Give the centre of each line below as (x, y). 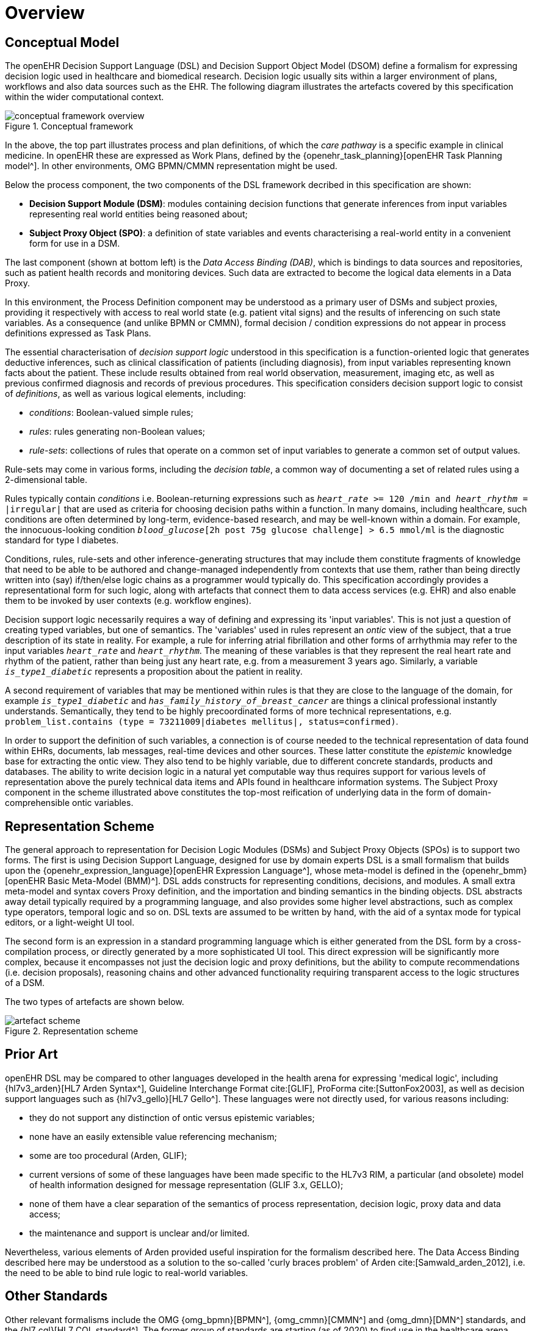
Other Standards (56, 1296)
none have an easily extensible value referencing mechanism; (153, 1136)
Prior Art (31, 1054)
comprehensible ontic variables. (69, 803)
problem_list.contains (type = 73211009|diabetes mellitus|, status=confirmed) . (202, 722)
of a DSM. (25, 983)
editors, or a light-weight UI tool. (70, 923)
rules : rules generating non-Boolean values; (117, 432)
